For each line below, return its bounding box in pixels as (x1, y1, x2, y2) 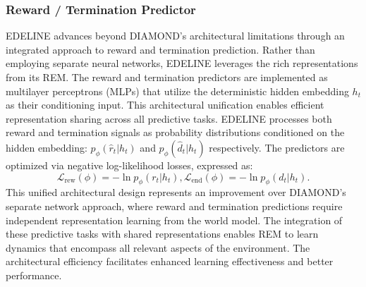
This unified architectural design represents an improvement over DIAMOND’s (6, 185, 346, 200)
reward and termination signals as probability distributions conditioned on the (6, 125, 345, 140)
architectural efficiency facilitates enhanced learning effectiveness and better (6, 254, 334, 269)
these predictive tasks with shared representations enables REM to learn (6, 226, 319, 241)
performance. (6, 267, 62, 282)
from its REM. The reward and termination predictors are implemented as (6, 70, 328, 84)
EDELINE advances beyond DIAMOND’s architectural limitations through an (6, 28, 345, 43)
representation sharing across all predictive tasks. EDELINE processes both (6, 111, 332, 126)
